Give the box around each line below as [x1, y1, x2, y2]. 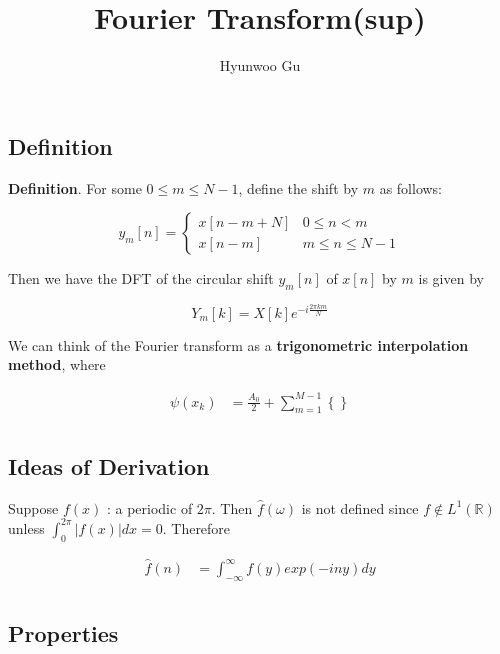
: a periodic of [106, 497, 193, 518]
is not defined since [301, 497, 419, 518]
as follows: [379, 177, 443, 198]
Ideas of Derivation [8, 450, 210, 481]
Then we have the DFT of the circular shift [8, 268, 274, 289]
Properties [8, 617, 119, 648]
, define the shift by [238, 177, 359, 198]
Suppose [8, 497, 59, 518]
